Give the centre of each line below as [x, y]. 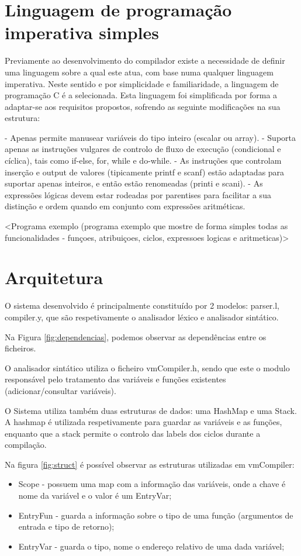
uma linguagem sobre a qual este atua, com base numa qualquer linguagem [139, 72]
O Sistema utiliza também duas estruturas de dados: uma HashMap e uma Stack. [151, 410]
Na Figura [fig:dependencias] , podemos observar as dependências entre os [136, 336]
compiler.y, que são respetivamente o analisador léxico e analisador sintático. [142, 317]
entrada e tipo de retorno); [66, 526]
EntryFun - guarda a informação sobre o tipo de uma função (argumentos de [156, 515]
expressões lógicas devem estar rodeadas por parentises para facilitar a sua [138, 194]
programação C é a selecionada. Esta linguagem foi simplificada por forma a [141, 95]
